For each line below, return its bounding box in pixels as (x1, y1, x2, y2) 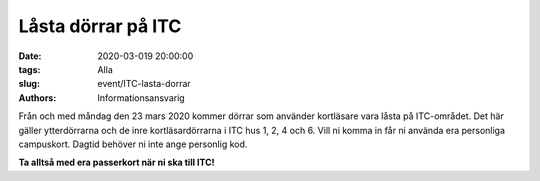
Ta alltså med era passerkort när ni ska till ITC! (18, 156, 215, 169)
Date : (18, 50, 42, 62)
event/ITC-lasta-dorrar (97, 78, 192, 90)
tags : (18, 63, 41, 75)
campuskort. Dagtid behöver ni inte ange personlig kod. (18, 138, 248, 150)
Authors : (18, 91, 57, 104)
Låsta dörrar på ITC (18, 15, 182, 37)
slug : (18, 78, 40, 90)
